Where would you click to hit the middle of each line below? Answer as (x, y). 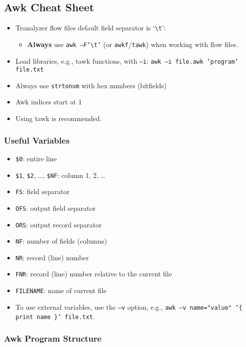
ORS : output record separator (59, 224)
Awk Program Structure (53, 338)
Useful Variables (37, 140)
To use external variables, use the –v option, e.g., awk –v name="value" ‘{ (129, 307)
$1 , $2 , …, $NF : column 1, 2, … (61, 175)
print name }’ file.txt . (55, 316)
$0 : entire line (36, 158)
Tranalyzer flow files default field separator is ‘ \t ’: (91, 28)
